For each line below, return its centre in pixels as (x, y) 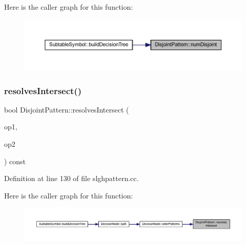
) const (15, 161)
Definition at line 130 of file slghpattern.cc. (71, 178)
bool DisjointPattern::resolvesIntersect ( (67, 109)
